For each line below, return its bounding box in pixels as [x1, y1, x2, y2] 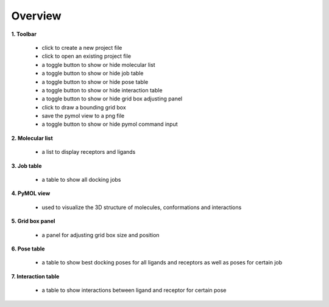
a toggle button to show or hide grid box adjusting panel [41, 95, 183, 103]
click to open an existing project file [41, 52, 131, 60]
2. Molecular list [11, 134, 53, 142]
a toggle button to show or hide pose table [41, 78, 149, 85]
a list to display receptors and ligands [41, 148, 136, 156]
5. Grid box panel [11, 218, 55, 225]
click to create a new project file [41, 44, 122, 51]
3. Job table [11, 162, 42, 170]
